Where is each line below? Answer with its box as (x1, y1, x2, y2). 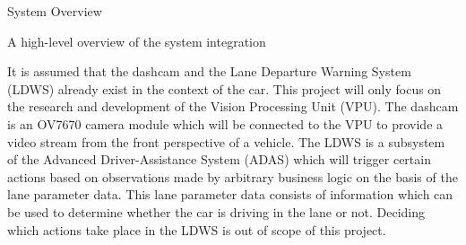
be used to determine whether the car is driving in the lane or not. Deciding (7, 202, 426, 221)
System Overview (7, 2, 102, 20)
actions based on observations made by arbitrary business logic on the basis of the (7, 167, 458, 186)
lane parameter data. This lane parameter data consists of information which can (7, 185, 453, 204)
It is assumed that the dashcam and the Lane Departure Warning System (7, 62, 411, 81)
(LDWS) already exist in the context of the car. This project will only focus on (7, 79, 442, 98)
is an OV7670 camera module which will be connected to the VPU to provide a (7, 114, 444, 133)
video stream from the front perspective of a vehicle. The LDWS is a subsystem (7, 132, 445, 151)
